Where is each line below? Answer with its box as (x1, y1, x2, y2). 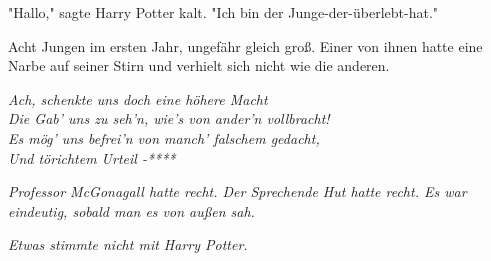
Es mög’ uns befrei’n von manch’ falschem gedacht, (8, 127, 320, 148)
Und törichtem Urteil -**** (8, 147, 176, 168)
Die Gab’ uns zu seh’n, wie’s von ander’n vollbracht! (8, 108, 330, 129)
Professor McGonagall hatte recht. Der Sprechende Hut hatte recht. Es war (8, 181, 467, 202)
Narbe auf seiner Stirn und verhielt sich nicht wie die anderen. (8, 55, 390, 76)
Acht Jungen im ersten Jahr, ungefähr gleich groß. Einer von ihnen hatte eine (8, 35, 483, 56)
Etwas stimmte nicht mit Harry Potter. (8, 234, 248, 255)
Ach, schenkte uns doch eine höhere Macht (8, 88, 268, 109)
